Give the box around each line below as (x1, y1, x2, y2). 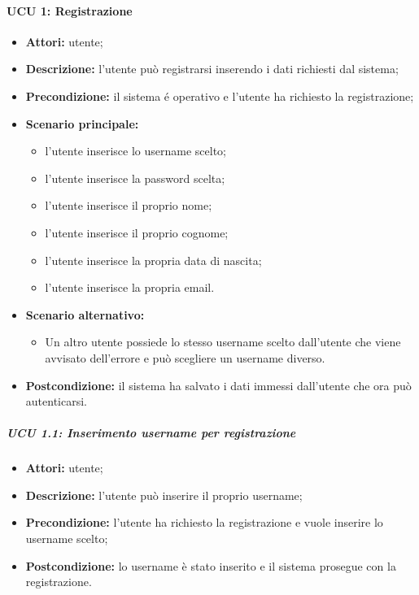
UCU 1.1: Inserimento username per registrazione (7, 424, 296, 441)
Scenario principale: (25, 115, 139, 132)
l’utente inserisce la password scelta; (45, 169, 225, 186)
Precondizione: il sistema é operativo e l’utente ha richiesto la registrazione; (25, 87, 414, 104)
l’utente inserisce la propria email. (45, 279, 215, 296)
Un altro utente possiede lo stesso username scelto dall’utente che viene (45, 333, 401, 350)
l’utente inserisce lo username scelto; (45, 142, 226, 159)
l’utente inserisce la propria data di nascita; (45, 251, 262, 268)
